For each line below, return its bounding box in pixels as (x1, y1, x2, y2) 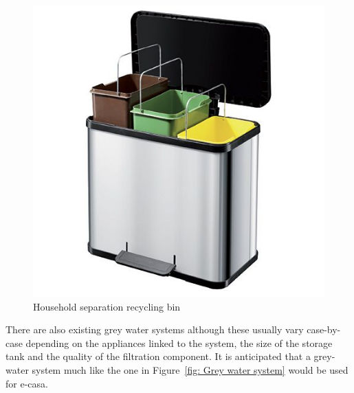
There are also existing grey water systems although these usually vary (5, 322, 304, 337)
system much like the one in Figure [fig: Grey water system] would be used (32, 362, 349, 377)
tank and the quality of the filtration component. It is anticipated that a (5, 349, 311, 363)
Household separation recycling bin (33, 299, 181, 313)
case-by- (307, 322, 341, 337)
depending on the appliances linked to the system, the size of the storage (25, 335, 333, 350)
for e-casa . (5, 376, 48, 390)
